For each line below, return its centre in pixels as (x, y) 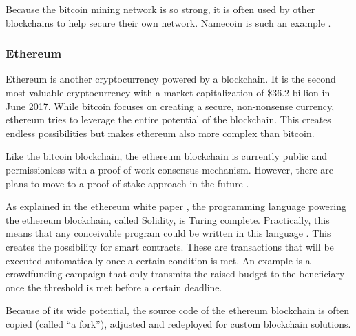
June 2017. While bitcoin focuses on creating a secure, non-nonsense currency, (170, 106)
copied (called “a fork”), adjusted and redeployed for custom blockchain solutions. (178, 323)
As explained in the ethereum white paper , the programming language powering (176, 206)
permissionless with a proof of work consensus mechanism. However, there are (170, 169)
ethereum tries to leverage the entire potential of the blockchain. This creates (168, 119)
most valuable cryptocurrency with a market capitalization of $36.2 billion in (168, 92)
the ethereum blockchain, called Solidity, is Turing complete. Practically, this (168, 219)
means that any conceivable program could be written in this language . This (168, 233)
